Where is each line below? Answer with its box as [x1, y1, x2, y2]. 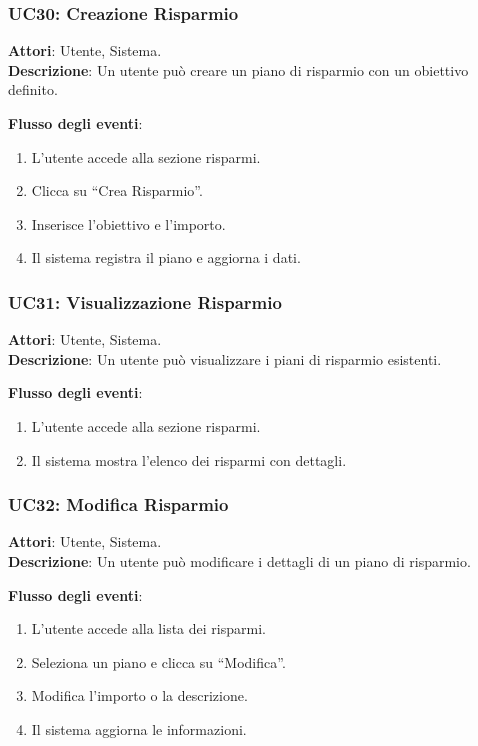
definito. [8, 79, 58, 100]
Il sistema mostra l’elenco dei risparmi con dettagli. [31, 449, 347, 470]
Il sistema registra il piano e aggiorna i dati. [31, 247, 301, 268]
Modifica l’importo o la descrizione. [31, 685, 248, 706]
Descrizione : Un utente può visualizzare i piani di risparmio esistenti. [8, 348, 442, 369]
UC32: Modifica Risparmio [8, 492, 229, 517]
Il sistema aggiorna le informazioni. [31, 718, 247, 739]
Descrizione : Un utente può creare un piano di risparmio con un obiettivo [8, 59, 469, 80]
